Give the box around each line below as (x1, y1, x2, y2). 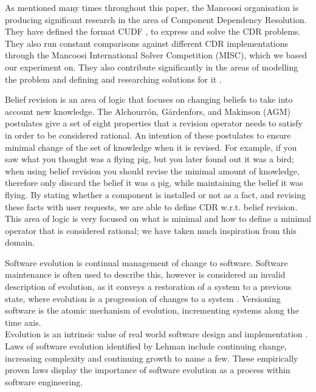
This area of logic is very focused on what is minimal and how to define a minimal (5, 212, 311, 225)
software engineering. (5, 375, 83, 388)
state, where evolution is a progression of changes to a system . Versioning (5, 292, 281, 304)
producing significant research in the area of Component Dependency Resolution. (5, 13, 307, 26)
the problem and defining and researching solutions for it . (5, 72, 222, 85)
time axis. (5, 315, 41, 328)
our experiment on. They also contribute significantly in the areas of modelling (5, 60, 298, 73)
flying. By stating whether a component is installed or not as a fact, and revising (5, 188, 306, 201)
